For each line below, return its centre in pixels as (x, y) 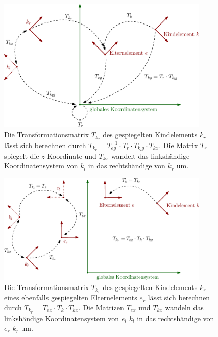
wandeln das (184, 307)
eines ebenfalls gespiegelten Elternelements (71, 297)
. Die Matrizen (101, 307)
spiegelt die (22, 155)
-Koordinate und (70, 155)
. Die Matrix (178, 145)
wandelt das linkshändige (150, 155)
